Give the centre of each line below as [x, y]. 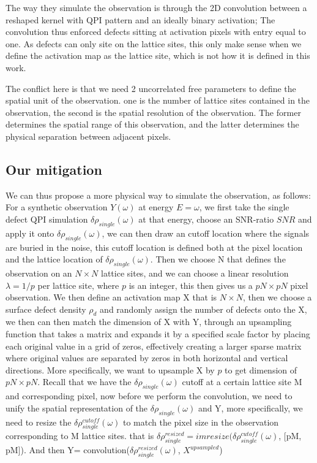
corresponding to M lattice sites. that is [80, 436]
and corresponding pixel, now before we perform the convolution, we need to [149, 396]
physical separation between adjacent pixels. [88, 136]
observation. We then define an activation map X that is [111, 297]
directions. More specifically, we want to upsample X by [110, 369]
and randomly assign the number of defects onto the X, [203, 309]
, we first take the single [244, 207]
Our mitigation [54, 169]
